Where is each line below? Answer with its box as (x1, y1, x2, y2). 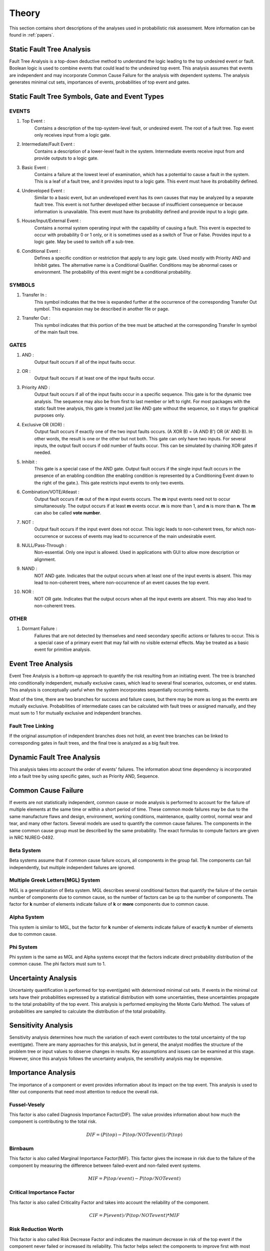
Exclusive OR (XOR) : (21, 421, 65, 427)
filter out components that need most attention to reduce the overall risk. (9, 1088, 159, 1094)
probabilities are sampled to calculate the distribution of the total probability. (9, 1008, 166, 1014)
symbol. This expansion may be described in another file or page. (34, 306, 169, 312)
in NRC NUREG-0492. (9, 834, 54, 840)
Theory (9, 8, 40, 19)
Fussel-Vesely (9, 1101, 45, 1108)
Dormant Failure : (21, 625, 57, 632)
